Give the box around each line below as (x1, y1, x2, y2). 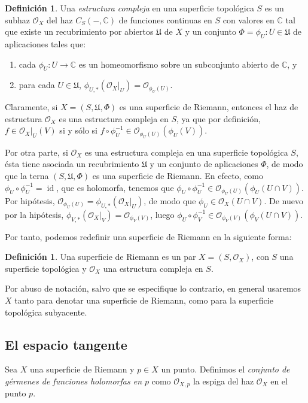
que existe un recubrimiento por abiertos (5, 25, 154, 38)
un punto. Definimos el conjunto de (161, 363, 290, 375)
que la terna (5, 169, 49, 181)
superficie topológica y (5, 262, 87, 274)
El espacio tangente (5, 335, 127, 353)
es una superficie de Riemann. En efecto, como (92, 169, 264, 181)
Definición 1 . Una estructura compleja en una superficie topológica (5, 2, 254, 14)
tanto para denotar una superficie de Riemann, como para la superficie (14, 293, 273, 306)
